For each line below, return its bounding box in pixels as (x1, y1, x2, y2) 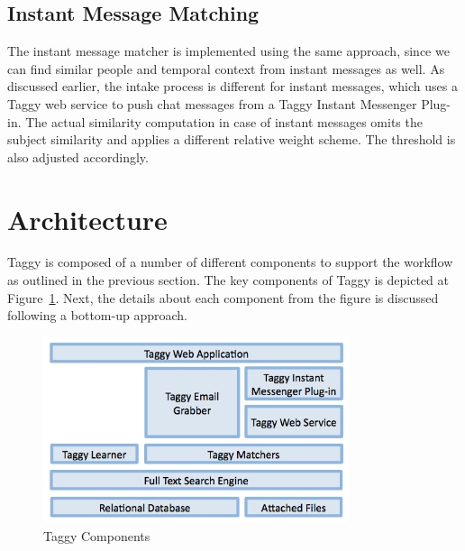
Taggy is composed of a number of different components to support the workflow (7, 253, 453, 271)
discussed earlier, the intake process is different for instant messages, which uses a (7, 77, 458, 96)
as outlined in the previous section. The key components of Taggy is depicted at (7, 271, 450, 289)
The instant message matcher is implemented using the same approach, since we (7, 41, 450, 60)
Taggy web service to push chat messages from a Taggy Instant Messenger (7, 94, 417, 113)
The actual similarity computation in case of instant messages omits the (25, 112, 423, 131)
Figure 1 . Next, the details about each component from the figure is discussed (7, 288, 439, 307)
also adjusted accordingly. (7, 147, 149, 166)
